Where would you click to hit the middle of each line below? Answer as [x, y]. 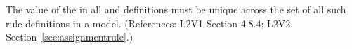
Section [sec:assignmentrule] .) [70, 37]
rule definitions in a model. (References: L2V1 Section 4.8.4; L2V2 [148, 23]
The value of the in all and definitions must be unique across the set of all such [176, 9]
